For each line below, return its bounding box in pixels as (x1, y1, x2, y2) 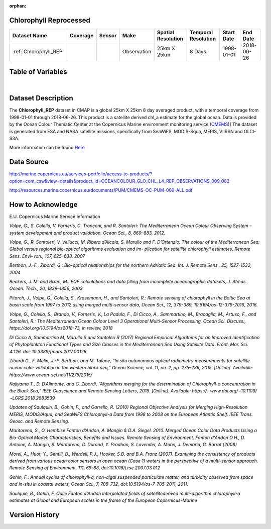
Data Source (9, 158, 49, 166)
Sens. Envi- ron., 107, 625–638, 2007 (9, 253, 85, 259)
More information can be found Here (9, 145, 85, 151)
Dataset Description (9, 94, 73, 102)
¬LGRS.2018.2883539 (9, 395, 55, 401)
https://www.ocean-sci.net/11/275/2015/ (9, 372, 93, 378)
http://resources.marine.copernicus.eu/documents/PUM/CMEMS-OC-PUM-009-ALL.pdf (9, 187, 193, 193)
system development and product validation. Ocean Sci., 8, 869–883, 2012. (9, 230, 166, 236)
